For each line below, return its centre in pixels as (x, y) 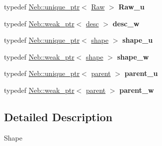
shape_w (133, 56)
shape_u (138, 40)
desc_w (126, 23)
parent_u (141, 73)
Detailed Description (58, 116)
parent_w (137, 90)
